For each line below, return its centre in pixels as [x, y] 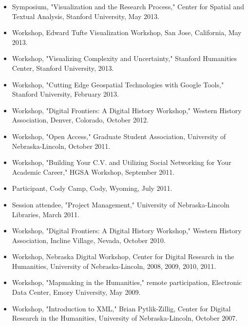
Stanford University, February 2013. [65, 94]
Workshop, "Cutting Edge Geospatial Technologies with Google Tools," [118, 84]
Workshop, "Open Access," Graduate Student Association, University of [119, 136]
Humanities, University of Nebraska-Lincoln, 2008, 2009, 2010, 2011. [114, 266]
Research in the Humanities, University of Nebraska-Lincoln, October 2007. [125, 318]
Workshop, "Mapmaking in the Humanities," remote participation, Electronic [127, 282]
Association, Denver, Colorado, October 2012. [80, 120]
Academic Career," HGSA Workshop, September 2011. [93, 172]
